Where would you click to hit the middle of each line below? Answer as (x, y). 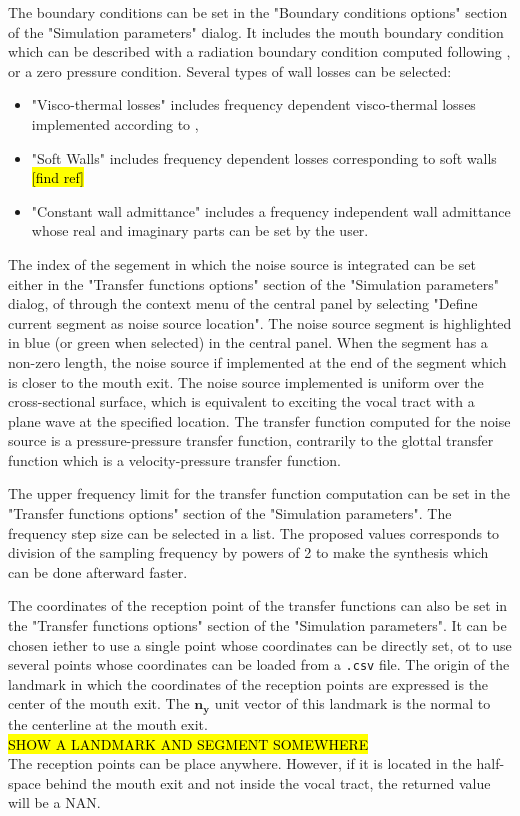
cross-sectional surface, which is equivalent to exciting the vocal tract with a (241, 401)
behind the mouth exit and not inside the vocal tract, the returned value (268, 782)
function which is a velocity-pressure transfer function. (174, 459)
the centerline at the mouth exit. (108, 723)
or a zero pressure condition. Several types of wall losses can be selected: (230, 70)
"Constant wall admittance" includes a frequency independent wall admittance (271, 210)
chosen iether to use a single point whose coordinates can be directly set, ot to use (260, 644)
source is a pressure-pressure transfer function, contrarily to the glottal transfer (251, 440)
